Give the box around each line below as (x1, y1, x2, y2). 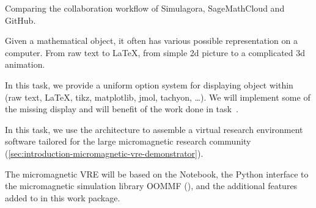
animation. (5, 58, 45, 71)
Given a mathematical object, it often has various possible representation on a (5, 34, 298, 47)
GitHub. (5, 13, 36, 26)
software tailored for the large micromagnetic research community (5, 135, 251, 148)
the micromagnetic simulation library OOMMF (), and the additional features (5, 179, 298, 192)
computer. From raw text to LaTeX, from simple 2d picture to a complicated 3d (5, 46, 306, 59)
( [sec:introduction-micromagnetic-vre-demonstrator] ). (5, 146, 204, 159)
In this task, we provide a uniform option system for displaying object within (5, 78, 293, 91)
